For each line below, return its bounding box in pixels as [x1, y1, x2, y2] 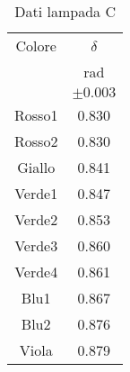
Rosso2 [14, 131, 58, 151]
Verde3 [14, 235, 58, 256]
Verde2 [14, 209, 58, 230]
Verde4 [14, 261, 58, 282]
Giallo [17, 157, 56, 177]
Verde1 [14, 183, 58, 204]
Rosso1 [14, 104, 58, 125]
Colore [15, 35, 56, 56]
